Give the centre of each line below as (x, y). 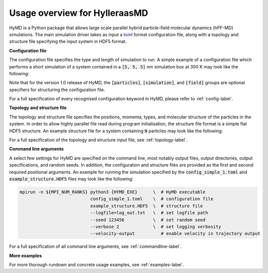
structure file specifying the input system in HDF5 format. (68, 42)
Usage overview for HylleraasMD (79, 13)
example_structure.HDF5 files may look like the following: (71, 179)
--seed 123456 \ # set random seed (148, 220)
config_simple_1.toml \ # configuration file (152, 199)
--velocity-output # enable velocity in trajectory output (175, 234)
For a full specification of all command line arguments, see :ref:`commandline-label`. (95, 246)
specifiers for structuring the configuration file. (57, 90)
